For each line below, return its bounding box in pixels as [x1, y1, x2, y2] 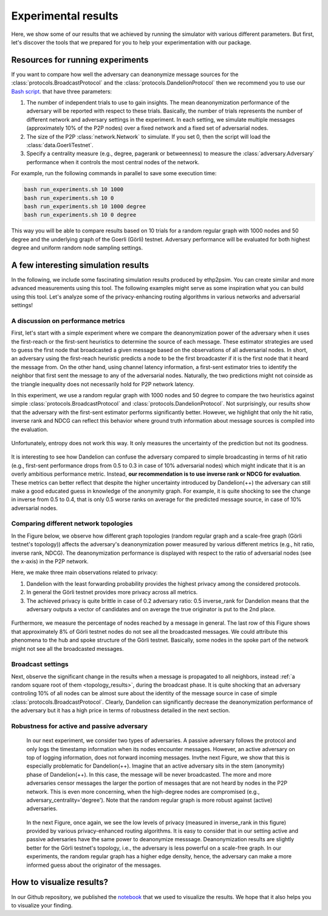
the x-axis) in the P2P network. [11, 558, 89, 565]
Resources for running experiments [11, 55, 149, 65]
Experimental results [11, 9, 118, 23]
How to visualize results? [11, 877, 109, 887]
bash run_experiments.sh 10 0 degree [24, 212, 137, 218]
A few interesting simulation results [11, 260, 149, 270]
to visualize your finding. [11, 901, 73, 909]
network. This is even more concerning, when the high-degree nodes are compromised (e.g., [26, 788, 260, 795]
